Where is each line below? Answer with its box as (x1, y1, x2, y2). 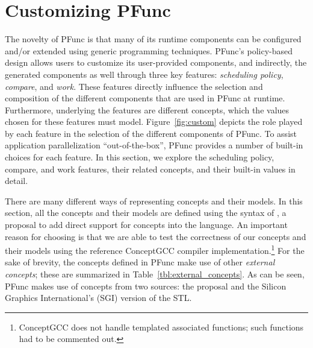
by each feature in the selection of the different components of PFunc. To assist (5, 127, 297, 139)
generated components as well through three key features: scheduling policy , (5, 68, 284, 80)
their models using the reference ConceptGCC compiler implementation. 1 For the (5, 242, 305, 256)
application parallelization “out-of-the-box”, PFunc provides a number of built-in (5, 139, 303, 151)
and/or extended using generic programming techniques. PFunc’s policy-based (5, 44, 293, 57)
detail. (5, 174, 28, 187)
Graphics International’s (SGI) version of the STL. (5, 291, 192, 304)
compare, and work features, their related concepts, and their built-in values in (5, 162, 296, 175)
